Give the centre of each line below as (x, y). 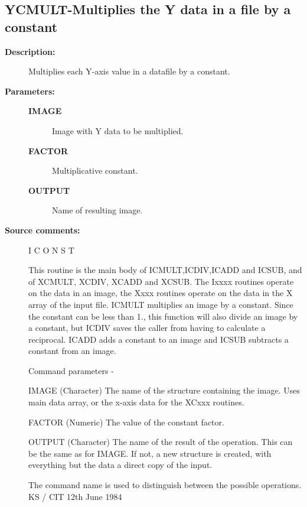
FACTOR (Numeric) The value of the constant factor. (126, 422)
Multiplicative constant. (95, 170)
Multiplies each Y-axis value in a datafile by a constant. (129, 71)
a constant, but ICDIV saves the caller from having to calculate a (147, 328)
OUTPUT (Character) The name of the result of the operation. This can (161, 442)
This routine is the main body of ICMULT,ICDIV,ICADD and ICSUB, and (165, 270)
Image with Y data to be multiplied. (118, 130)
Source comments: (43, 230)
